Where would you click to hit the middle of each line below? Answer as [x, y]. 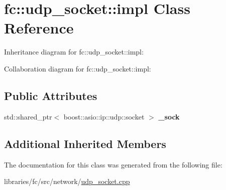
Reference [39, 28]
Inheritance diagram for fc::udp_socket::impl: [74, 52]
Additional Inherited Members [85, 143]
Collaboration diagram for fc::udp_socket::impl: [78, 68]
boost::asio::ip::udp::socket [104, 116]
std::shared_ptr [28, 116]
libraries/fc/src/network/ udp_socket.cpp [67, 181]
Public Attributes [51, 95]
